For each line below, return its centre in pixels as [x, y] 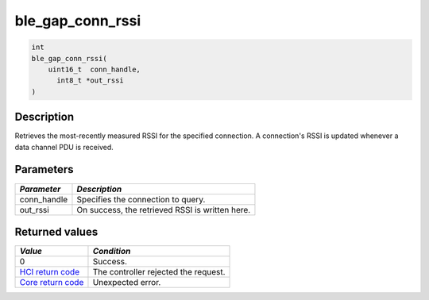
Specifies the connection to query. [141, 199]
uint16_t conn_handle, [94, 69]
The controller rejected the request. [159, 272]
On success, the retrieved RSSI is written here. [164, 210]
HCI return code [49, 272]
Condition [112, 252]
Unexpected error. [127, 283]
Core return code [52, 283]
